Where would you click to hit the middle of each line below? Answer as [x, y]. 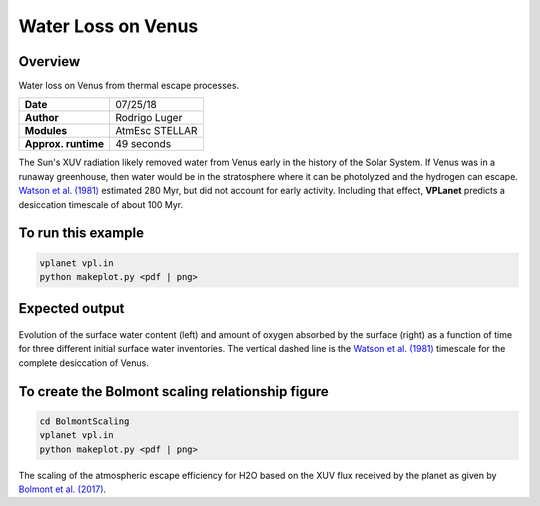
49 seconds [143, 144]
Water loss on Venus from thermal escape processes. [129, 86]
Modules [46, 131]
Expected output [71, 308]
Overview [49, 61]
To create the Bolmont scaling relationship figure [173, 391]
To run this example [81, 233]
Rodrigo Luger [149, 118]
